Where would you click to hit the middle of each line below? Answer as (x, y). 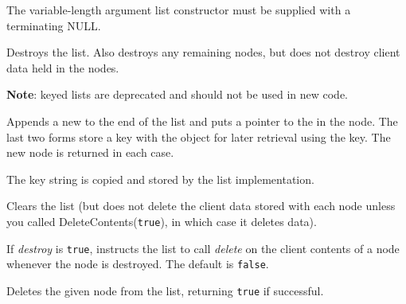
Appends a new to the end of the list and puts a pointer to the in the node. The (202, 121)
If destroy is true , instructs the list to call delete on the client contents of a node (203, 248)
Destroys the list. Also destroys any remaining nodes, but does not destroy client (203, 52)
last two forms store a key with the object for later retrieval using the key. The (199, 136)
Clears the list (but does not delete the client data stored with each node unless (201, 206)
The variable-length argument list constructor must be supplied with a (179, 10)
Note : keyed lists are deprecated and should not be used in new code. (177, 94)
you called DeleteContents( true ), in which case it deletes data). (162, 221)
